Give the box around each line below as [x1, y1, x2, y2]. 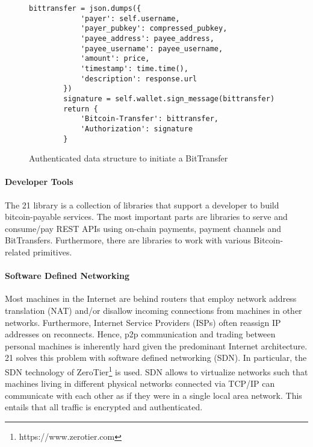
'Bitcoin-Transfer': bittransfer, [80, 114, 218, 123]
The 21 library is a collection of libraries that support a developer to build [5, 198, 279, 211]
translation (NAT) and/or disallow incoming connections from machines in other [5, 304, 302, 316]
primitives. [33, 245, 72, 258]
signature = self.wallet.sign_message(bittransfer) [63, 94, 275, 103]
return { [63, 104, 98, 113]
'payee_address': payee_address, [80, 34, 214, 43]
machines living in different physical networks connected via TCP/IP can [5, 377, 275, 390]
